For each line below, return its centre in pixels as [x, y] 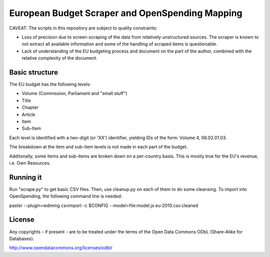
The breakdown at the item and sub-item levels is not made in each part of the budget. [98, 147]
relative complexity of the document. [59, 58]
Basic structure [34, 72]
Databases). [22, 238]
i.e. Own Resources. [30, 163]
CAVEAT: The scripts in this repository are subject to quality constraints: [83, 28]
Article [28, 114]
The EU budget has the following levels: [50, 84]
